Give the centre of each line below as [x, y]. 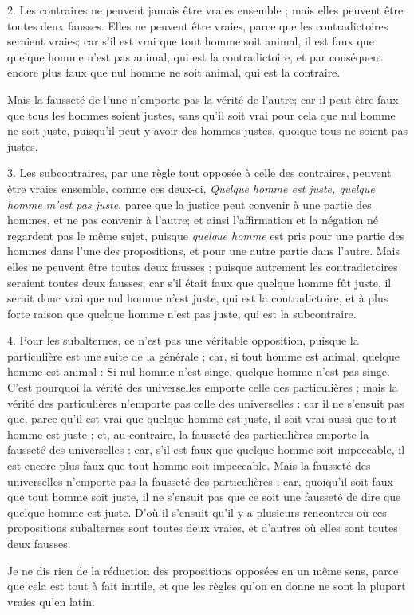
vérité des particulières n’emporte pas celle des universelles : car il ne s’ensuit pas [206, 402]
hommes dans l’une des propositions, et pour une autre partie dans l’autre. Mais [203, 251]
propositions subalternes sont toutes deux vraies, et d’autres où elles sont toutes [203, 528]
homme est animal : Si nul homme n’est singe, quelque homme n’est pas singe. [199, 371]
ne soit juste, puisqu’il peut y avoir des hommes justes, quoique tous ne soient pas [208, 130]
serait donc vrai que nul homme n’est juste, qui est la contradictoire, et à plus [198, 298]
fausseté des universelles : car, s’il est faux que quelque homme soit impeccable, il [206, 449]
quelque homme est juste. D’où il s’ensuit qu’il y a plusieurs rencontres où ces [197, 512]
